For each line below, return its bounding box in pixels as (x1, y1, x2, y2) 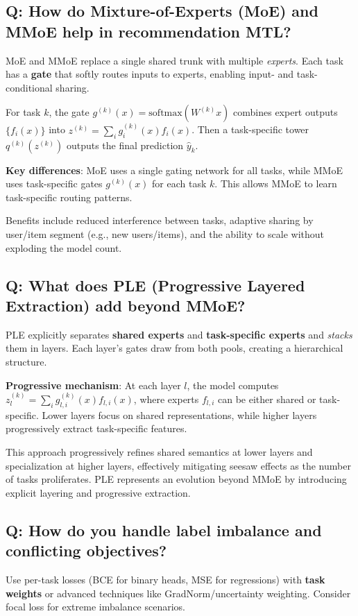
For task (6, 105, 41, 119)
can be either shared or (218, 391, 316, 406)
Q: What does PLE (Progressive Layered (6, 274, 305, 296)
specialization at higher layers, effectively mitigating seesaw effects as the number (6, 458, 351, 472)
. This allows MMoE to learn (214, 176, 337, 191)
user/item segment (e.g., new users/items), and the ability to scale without (6, 226, 324, 241)
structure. (6, 354, 47, 368)
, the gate (49, 105, 89, 119)
